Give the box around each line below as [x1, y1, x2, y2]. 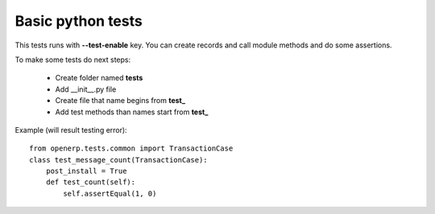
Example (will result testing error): [14, 125, 128, 134]
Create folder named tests [55, 73, 143, 83]
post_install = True [45, 167, 127, 176]
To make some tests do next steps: [14, 55, 131, 64]
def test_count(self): [45, 178, 136, 187]
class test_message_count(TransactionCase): [29, 155, 209, 164]
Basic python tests [14, 12, 143, 30]
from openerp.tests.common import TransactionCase [29, 144, 234, 153]
